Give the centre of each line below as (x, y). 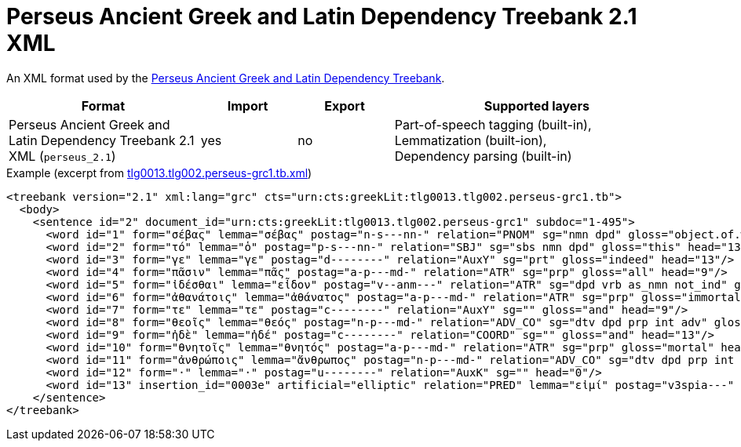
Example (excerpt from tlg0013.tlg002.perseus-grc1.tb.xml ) (159, 173)
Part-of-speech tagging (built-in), (493, 124)
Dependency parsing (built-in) (483, 156)
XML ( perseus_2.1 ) (62, 156)
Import (248, 105)
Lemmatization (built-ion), (471, 140)
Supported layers (537, 105)
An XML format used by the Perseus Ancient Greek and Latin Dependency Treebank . (226, 78)
